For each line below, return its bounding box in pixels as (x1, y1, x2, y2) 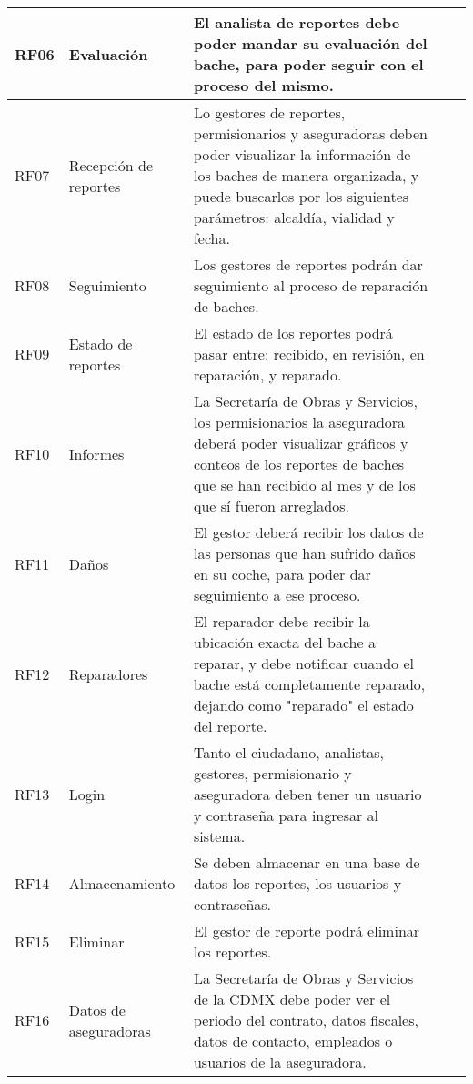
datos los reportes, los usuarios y (193, 873, 402, 894)
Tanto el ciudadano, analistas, (193, 742, 385, 763)
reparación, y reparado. (193, 364, 342, 385)
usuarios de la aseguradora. (193, 1051, 367, 1072)
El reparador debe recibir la (193, 611, 370, 632)
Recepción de (68, 154, 154, 176)
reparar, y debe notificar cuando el (193, 653, 414, 674)
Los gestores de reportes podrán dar (193, 254, 423, 275)
